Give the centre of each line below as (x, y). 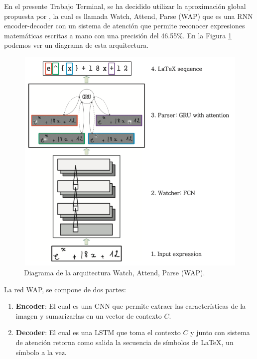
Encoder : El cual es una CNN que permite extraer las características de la (131, 306)
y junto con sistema (220, 332)
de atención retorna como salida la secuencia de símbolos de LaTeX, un (125, 342)
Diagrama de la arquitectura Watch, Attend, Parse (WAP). (115, 273)
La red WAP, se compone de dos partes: (65, 289)
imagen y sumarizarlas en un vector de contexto (89, 315)
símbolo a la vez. (41, 352)
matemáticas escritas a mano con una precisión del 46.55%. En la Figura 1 (118, 35)
